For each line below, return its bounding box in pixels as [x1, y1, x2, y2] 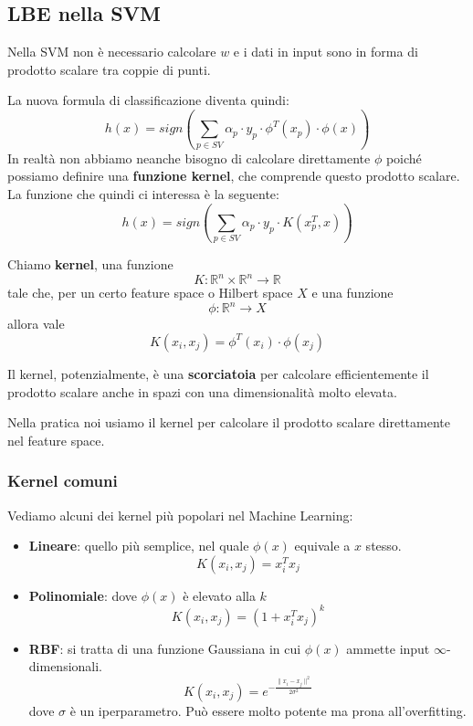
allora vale [7, 314, 65, 333]
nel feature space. [7, 430, 105, 449]
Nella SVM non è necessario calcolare [7, 42, 216, 61]
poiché [385, 148, 422, 167]
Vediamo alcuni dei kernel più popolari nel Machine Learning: [7, 505, 353, 524]
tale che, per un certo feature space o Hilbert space [7, 283, 293, 302]
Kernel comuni [7, 469, 118, 492]
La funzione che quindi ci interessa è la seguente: [7, 184, 279, 203]
